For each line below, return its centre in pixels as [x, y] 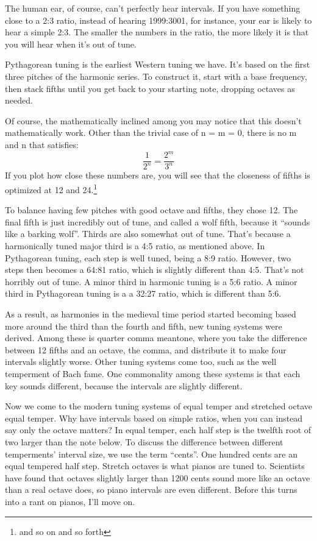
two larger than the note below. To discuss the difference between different [144, 441]
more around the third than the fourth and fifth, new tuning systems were [144, 326]
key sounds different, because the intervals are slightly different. [124, 385]
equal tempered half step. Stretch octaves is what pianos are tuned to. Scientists [155, 466]
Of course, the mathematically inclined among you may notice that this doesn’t [153, 120]
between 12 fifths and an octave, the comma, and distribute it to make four [146, 349]
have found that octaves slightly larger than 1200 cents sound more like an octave [158, 477]
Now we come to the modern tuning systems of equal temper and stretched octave [158, 406]
